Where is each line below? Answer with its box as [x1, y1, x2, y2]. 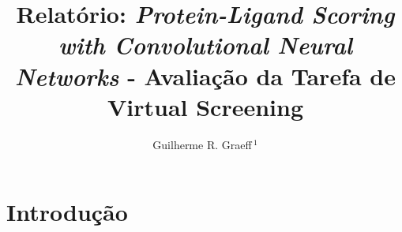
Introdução [6, 196, 128, 228]
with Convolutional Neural [58, 28, 353, 62]
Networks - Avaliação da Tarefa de [15, 59, 396, 92]
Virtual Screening [107, 90, 304, 122]
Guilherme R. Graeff [152, 136, 252, 152]
